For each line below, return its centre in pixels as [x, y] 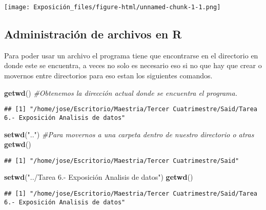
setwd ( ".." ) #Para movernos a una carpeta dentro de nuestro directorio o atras [129, 134]
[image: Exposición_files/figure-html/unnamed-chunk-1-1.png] [112, 7]
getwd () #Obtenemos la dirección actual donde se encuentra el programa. [121, 92]
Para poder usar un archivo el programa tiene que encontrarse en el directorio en [131, 55]
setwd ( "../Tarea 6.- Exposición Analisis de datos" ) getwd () [99, 177]
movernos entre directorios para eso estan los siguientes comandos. [108, 76]
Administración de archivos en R [93, 34]
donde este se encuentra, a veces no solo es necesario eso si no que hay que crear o [133, 65]
